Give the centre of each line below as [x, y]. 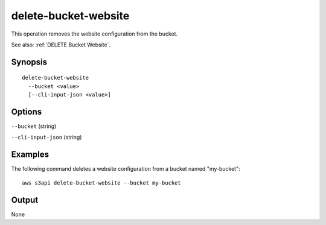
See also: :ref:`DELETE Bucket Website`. [61, 45]
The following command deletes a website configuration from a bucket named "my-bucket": [126, 169]
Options [27, 112]
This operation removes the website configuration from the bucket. [94, 34]
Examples [30, 155]
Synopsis [29, 62]
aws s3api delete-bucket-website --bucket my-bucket [101, 183]
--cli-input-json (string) [46, 137]
